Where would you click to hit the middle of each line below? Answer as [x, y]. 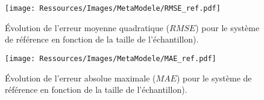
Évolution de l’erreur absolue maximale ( [80, 78]
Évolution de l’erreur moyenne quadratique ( [87, 27]
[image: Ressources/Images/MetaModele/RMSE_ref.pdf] [113, 8]
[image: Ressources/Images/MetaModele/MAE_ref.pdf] [111, 58]
